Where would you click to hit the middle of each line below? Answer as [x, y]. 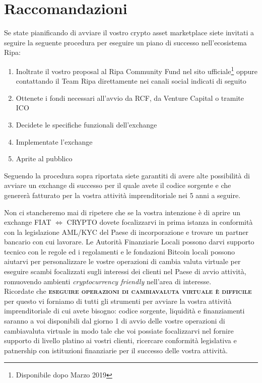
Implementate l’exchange [54, 141]
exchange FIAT [28, 222]
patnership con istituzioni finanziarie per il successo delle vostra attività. [116, 350]
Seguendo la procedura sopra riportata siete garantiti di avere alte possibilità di [127, 175]
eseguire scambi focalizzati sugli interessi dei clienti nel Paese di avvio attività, [125, 271]
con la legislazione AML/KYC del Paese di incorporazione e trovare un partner [126, 232]
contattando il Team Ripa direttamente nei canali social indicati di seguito [131, 81]
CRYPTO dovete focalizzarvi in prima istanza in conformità [160, 222]
